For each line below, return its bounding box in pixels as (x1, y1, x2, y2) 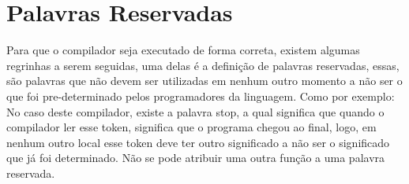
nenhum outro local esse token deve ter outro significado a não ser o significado (6, 134, 390, 150)
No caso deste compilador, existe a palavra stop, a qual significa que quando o (6, 103, 385, 120)
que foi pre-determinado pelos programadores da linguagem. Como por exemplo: (6, 87, 395, 104)
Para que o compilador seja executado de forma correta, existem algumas (6, 42, 360, 58)
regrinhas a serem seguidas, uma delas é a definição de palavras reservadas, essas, (6, 57, 400, 73)
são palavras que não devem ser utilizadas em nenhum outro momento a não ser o (6, 72, 403, 89)
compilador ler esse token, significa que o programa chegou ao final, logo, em (6, 119, 377, 135)
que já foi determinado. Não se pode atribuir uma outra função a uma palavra (6, 149, 385, 166)
